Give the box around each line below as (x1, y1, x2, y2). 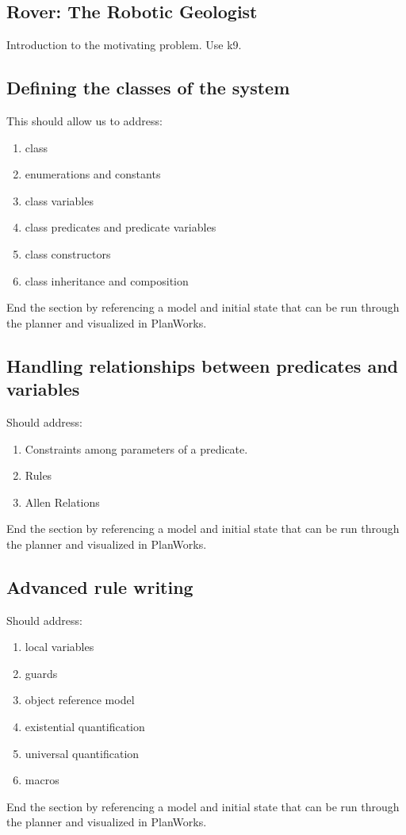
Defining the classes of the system (6, 75, 290, 100)
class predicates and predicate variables (25, 219, 216, 236)
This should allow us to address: (6, 113, 163, 128)
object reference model (25, 691, 135, 708)
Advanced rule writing (6, 574, 193, 599)
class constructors (25, 245, 111, 262)
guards (25, 665, 58, 681)
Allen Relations (25, 493, 100, 510)
